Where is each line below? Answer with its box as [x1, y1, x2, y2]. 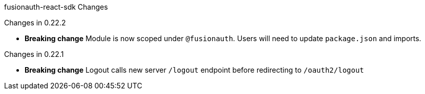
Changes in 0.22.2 [4, 18, 66, 27]
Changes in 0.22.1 [4, 50, 64, 58]
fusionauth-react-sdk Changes [4, 3, 108, 11]
